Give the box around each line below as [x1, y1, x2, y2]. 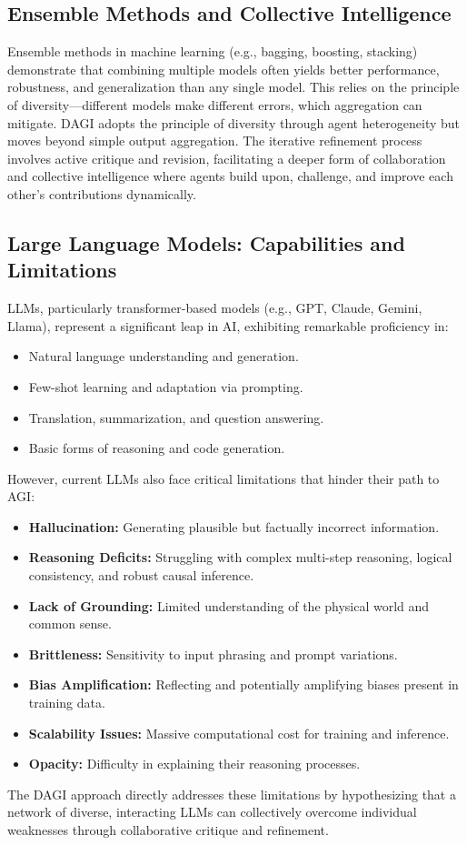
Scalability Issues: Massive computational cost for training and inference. [28, 723, 450, 742]
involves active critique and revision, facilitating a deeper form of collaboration [7, 148, 446, 167]
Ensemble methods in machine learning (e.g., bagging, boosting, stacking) [7, 42, 418, 61]
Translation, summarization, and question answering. [28, 407, 324, 427]
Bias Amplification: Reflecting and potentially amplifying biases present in [28, 675, 459, 694]
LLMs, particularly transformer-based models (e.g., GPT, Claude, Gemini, [7, 298, 422, 317]
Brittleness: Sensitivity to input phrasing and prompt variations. [28, 644, 398, 663]
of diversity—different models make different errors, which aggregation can [7, 95, 422, 114]
